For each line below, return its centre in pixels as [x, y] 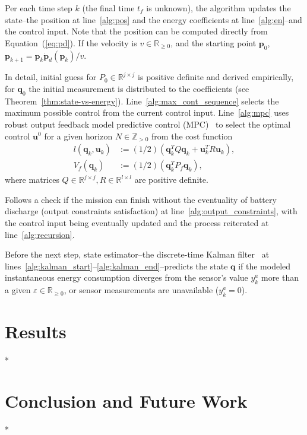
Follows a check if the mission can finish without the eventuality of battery [141, 199]
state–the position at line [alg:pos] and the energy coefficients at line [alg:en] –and [153, 19]
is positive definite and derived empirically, [216, 77]
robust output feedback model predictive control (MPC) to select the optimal [148, 124]
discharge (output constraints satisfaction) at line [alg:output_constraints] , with [151, 211]
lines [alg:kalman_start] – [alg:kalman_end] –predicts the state [116, 266]
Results [36, 331]
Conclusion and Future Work [126, 400]
